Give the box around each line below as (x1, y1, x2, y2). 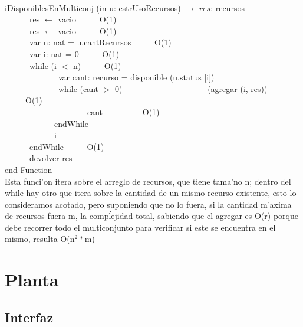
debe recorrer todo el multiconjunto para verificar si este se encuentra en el (5, 221, 276, 233)
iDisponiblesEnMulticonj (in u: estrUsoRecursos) (5, 1, 181, 14)
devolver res (29, 152, 73, 164)
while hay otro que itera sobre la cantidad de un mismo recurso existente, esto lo (5, 187, 297, 199)
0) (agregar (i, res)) (115, 82, 268, 94)
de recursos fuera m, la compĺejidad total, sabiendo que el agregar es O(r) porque (5, 210, 298, 222)
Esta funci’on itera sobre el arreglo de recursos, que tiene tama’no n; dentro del (5, 175, 291, 187)
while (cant (58, 82, 99, 94)
